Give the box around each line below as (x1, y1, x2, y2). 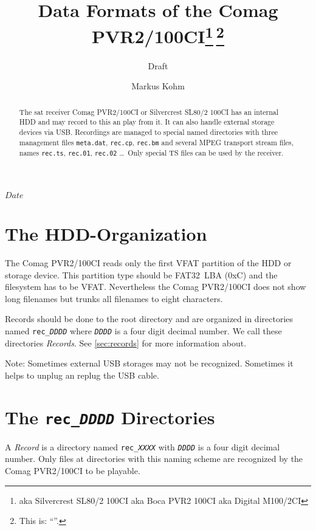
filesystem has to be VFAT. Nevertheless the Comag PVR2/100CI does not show (5, 280, 306, 293)
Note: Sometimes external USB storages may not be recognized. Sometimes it (5, 357, 294, 370)
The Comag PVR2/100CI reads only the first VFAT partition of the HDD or (5, 256, 292, 269)
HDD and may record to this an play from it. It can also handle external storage (19, 117, 275, 127)
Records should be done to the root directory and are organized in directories (5, 312, 294, 325)
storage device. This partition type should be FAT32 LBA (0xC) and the (5, 268, 278, 281)
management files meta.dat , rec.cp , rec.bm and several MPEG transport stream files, (19, 137, 294, 147)
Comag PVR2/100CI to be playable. (5, 464, 140, 477)
